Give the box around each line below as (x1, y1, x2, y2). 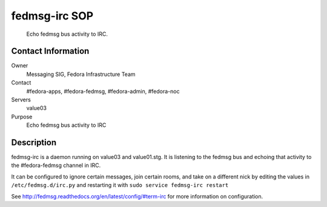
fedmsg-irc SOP (11, 9, 94, 22)
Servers (11, 96, 31, 103)
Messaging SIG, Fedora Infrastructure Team (26, 70, 136, 78)
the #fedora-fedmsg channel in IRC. (11, 161, 101, 169)
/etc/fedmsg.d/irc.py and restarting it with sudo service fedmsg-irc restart (11, 182, 229, 189)
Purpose (11, 113, 33, 120)
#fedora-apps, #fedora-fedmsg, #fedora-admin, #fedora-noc (26, 87, 180, 95)
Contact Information (11, 46, 90, 56)
